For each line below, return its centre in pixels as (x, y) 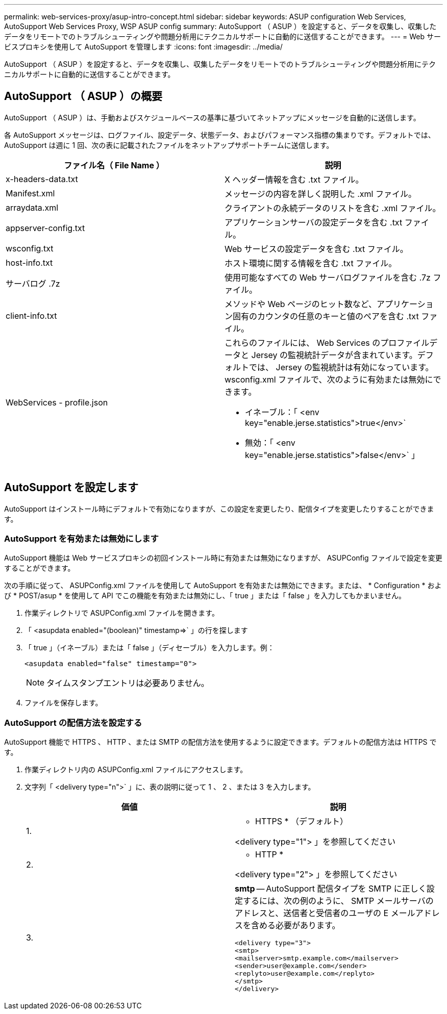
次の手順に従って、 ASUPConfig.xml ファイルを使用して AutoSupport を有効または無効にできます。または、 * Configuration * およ (223, 586)
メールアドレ (415, 913)
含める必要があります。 (296, 926)
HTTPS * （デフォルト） (302, 821)
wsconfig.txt (30, 248)
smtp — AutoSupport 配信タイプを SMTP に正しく (331, 889)
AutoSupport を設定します (71, 488)
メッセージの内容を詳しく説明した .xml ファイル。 (320, 194)
